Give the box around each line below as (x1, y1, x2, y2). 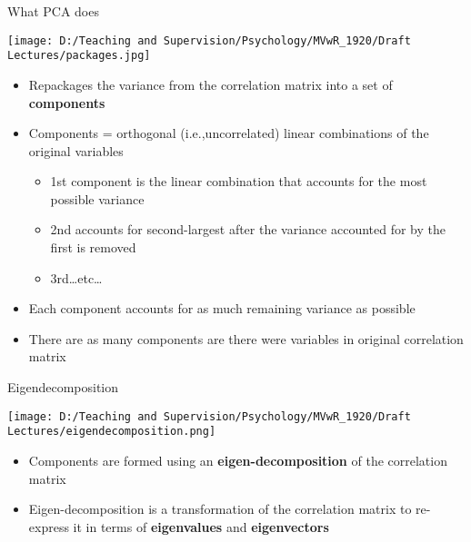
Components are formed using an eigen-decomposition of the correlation (28, 450, 447, 469)
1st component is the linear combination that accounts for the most (50, 172, 427, 191)
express (28, 517, 69, 536)
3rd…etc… (50, 268, 103, 287)
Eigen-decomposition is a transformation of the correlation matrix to (28, 499, 412, 518)
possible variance (50, 189, 145, 208)
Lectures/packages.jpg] (7, 49, 151, 63)
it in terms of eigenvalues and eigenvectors (73, 517, 329, 536)
